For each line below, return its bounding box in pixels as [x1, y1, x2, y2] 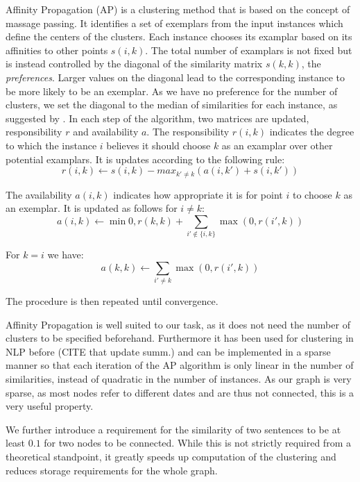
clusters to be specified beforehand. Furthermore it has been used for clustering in [6, 331, 354, 345]
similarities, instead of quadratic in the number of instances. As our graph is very [6, 371, 352, 385]
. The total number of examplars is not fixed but [145, 42, 352, 57]
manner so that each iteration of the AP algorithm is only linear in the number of [6, 358, 354, 372]
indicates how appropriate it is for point [113, 187, 283, 201]
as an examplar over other [221, 138, 333, 152]
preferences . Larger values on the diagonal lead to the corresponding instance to [6, 69, 345, 84]
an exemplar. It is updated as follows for [6, 201, 178, 215]
